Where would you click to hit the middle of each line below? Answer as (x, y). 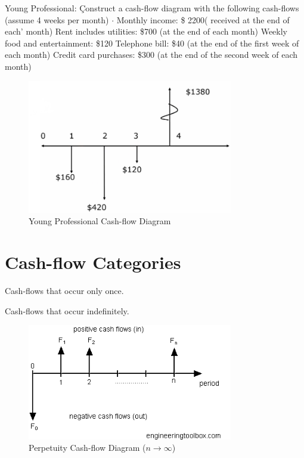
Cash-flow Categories (93, 262)
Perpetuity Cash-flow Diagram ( (87, 448)
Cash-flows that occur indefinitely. (67, 310)
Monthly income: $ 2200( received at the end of (203, 19)
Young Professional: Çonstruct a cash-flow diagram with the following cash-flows (152, 8)
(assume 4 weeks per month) (57, 19)
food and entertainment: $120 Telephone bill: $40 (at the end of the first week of (152, 43)
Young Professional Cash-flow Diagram (100, 221)
